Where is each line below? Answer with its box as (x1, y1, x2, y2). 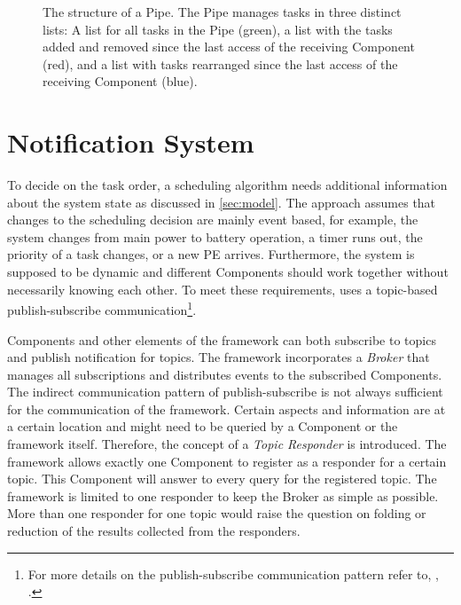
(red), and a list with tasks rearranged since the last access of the (43, 54, 398, 73)
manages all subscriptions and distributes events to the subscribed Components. (7, 365, 442, 383)
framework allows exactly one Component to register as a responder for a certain (7, 452, 447, 470)
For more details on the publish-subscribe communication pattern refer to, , (27, 564, 439, 583)
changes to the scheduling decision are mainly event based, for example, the (7, 210, 418, 229)
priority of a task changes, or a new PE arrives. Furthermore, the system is (7, 245, 415, 263)
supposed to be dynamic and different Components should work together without (7, 263, 449, 281)
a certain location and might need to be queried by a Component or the (7, 417, 398, 436)
